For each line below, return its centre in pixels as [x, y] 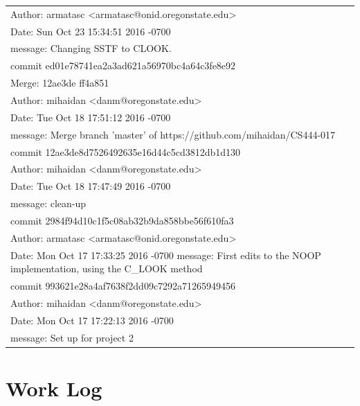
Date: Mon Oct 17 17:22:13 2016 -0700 [92, 320]
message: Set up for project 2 [72, 337]
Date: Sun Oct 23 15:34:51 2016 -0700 [91, 31]
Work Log [54, 388]
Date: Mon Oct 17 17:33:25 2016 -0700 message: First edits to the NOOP [166, 255]
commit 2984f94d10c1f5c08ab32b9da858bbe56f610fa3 [122, 220]
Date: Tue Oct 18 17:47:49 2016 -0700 [91, 186]
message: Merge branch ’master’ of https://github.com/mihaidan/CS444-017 [173, 134]
